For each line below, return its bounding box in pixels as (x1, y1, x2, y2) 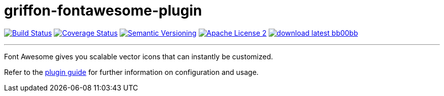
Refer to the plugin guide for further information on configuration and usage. (4, 67, 259, 76)
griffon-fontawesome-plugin (4, 2, 202, 19)
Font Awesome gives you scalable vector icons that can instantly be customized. (4, 52, 273, 61)
